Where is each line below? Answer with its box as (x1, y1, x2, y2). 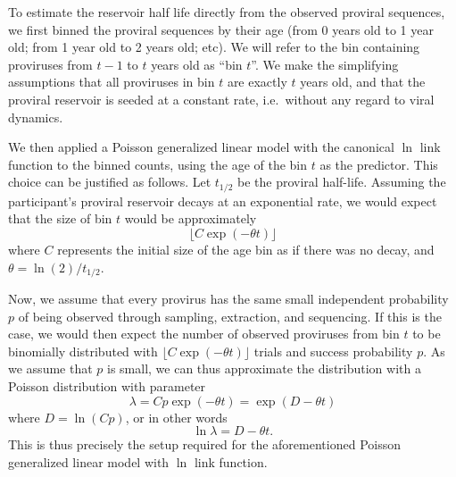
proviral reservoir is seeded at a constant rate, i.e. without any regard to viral (8, 89, 435, 108)
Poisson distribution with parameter (8, 377, 206, 395)
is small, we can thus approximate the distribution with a (107, 359, 421, 378)
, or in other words (125, 407, 228, 426)
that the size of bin (8, 209, 112, 228)
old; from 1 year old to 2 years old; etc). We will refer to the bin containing (8, 38, 420, 56)
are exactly (227, 72, 287, 91)
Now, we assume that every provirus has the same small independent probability (8, 289, 449, 308)
